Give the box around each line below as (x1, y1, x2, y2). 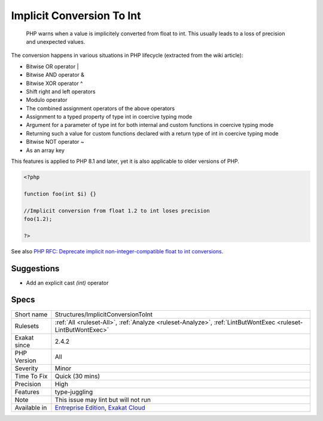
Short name (14, 310, 48, 319)
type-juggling (54, 387, 93, 396)
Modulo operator (26, 96, 68, 104)
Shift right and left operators (26, 87, 96, 95)
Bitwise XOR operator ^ (26, 80, 83, 87)
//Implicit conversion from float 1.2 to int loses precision (23, 207, 210, 214)
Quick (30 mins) (54, 372, 100, 380)
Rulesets (14, 322, 39, 330)
